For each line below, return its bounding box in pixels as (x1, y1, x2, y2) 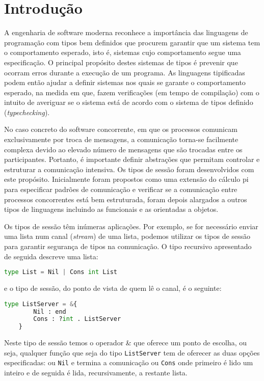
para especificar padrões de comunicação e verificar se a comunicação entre (4, 184, 237, 195)
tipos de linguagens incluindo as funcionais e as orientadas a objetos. (4, 204, 219, 214)
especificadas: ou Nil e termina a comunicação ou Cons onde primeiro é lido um (4, 357, 253, 368)
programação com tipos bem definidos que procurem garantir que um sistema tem (4, 37, 260, 47)
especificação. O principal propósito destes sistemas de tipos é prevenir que (4, 57, 238, 67)
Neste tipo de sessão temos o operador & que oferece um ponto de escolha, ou (4, 337, 247, 348)
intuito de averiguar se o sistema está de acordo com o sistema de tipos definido (4, 97, 253, 107)
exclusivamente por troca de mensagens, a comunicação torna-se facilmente (4, 134, 239, 145)
